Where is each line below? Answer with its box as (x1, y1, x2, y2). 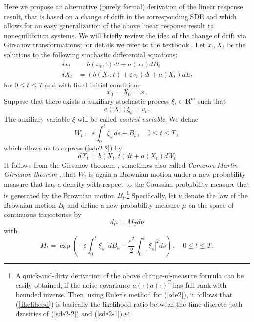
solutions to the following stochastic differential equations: (4, 49, 178, 59)
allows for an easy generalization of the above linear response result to (4, 21, 214, 31)
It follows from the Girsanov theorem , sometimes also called (4, 159, 186, 170)
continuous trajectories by (4, 209, 82, 219)
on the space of (188, 199, 233, 210)
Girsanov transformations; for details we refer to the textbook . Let (4, 40, 206, 50)
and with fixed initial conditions (44, 79, 141, 89)
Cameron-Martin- (188, 159, 240, 170)
